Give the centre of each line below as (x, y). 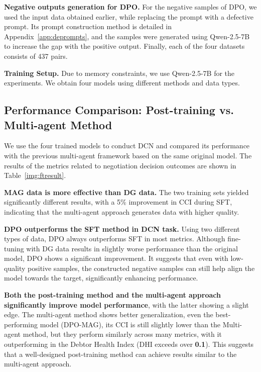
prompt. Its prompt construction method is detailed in (88, 26)
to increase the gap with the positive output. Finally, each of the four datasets (124, 46)
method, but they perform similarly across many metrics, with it (122, 334)
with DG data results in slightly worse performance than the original (132, 248)
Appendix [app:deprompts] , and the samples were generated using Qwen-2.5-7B (127, 36)
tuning (14, 248)
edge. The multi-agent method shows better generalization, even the (109, 314)
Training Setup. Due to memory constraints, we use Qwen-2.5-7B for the (119, 73)
